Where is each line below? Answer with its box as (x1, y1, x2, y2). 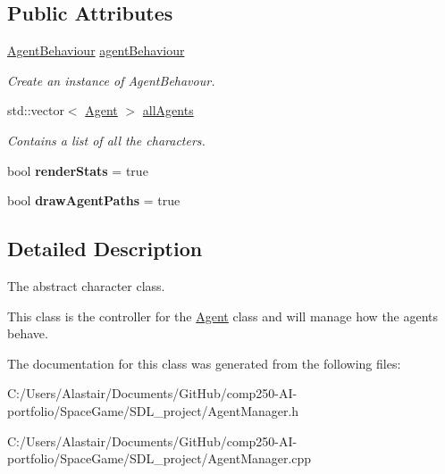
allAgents (142, 101, 194, 120)
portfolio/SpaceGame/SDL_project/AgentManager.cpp (7, 449, 312, 468)
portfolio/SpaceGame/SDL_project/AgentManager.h (7, 401, 299, 420)
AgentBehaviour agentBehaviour (7, 41, 185, 60)
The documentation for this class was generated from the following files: (7, 353, 401, 372)
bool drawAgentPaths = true (7, 191, 181, 210)
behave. (7, 324, 48, 343)
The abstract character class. (7, 276, 165, 295)
